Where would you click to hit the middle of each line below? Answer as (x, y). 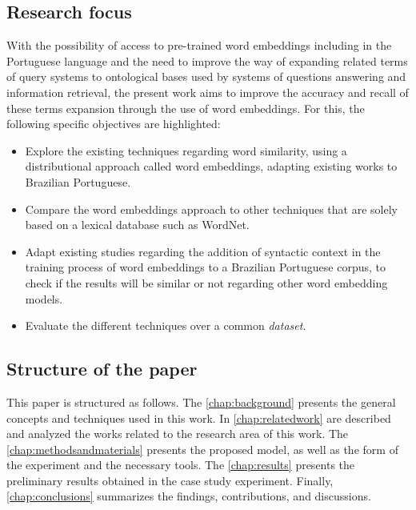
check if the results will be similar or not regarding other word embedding (206, 282)
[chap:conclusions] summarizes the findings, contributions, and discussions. (189, 496)
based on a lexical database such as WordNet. (137, 225)
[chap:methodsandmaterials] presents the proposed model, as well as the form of (202, 449)
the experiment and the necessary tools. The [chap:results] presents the (181, 465)
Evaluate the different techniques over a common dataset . (166, 325)
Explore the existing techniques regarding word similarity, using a (186, 150)
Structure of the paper (102, 369)
